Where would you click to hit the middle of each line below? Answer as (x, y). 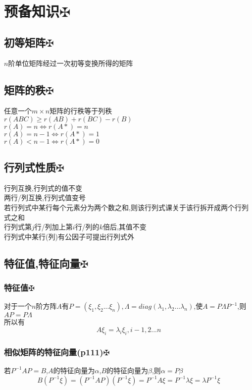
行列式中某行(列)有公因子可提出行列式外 (69, 236)
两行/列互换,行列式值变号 (45, 197)
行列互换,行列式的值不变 (43, 188)
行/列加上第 (53, 227)
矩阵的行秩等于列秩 (81, 110)
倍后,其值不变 (125, 227)
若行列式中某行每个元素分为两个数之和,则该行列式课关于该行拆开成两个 (119, 207)
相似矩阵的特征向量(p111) (54, 352)
